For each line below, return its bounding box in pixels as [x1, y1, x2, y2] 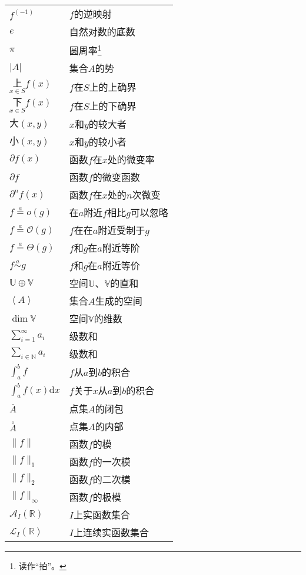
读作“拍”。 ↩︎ [18, 559, 66, 571]
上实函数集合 [73, 507, 130, 521]
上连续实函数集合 [73, 525, 149, 539]
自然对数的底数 [69, 25, 135, 38]
